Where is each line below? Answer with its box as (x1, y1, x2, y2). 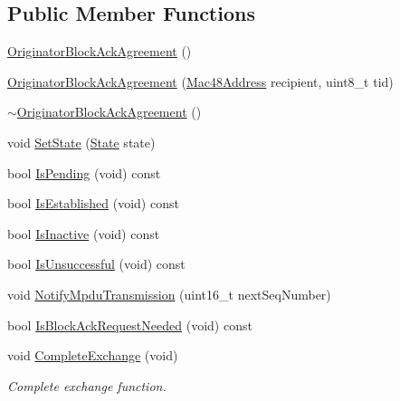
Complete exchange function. (7, 376, 167, 395)
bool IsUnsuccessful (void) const (7, 254, 186, 273)
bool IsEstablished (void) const (7, 194, 179, 213)
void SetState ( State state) (7, 132, 156, 151)
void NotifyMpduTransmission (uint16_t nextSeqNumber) (7, 284, 331, 303)
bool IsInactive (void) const (7, 224, 160, 243)
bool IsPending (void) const (7, 163, 161, 182)
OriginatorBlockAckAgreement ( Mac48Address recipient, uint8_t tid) (7, 72, 394, 91)
